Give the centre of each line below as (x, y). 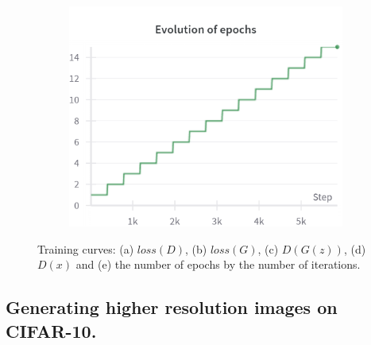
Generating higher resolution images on (172, 307)
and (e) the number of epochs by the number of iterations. (218, 264)
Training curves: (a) (86, 248)
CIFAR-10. (51, 330)
